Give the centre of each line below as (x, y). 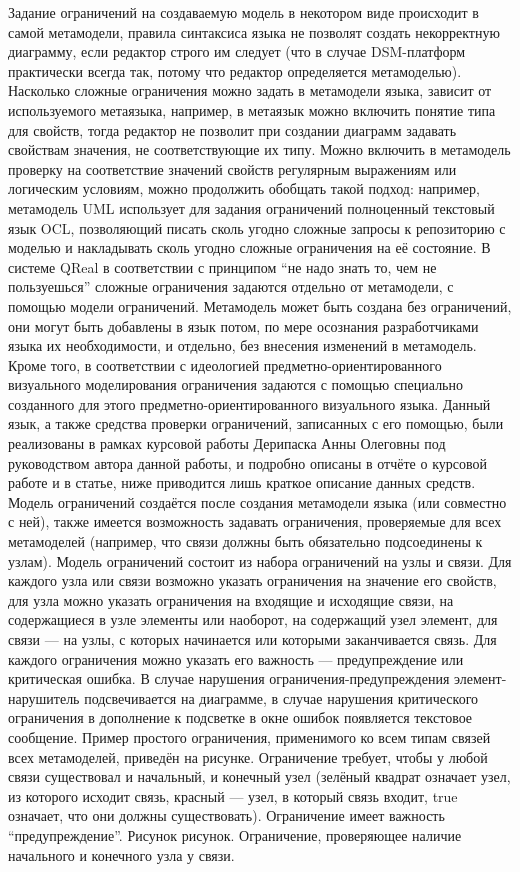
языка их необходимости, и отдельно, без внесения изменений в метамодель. (242, 345)
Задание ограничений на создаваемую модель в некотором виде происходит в (243, 12)
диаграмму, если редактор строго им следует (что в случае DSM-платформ (237, 51)
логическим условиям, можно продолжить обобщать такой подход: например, (244, 188)
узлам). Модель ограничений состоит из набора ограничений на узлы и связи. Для (260, 560)
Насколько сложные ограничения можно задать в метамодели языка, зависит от (250, 90)
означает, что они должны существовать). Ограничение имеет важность (226, 815)
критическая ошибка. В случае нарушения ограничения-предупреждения (229, 678)
